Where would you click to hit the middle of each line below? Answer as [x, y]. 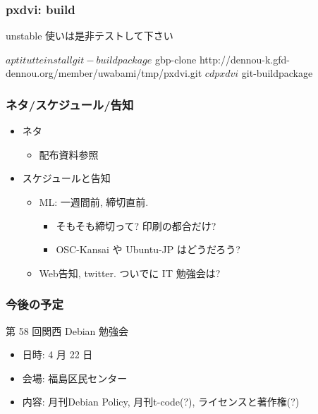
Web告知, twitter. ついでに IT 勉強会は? [130, 273]
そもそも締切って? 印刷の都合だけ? [136, 225]
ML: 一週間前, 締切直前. [94, 202]
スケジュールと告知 [66, 178]
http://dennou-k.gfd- [244, 59]
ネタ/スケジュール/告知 [70, 104]
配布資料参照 [69, 154]
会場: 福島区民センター [75, 378]
